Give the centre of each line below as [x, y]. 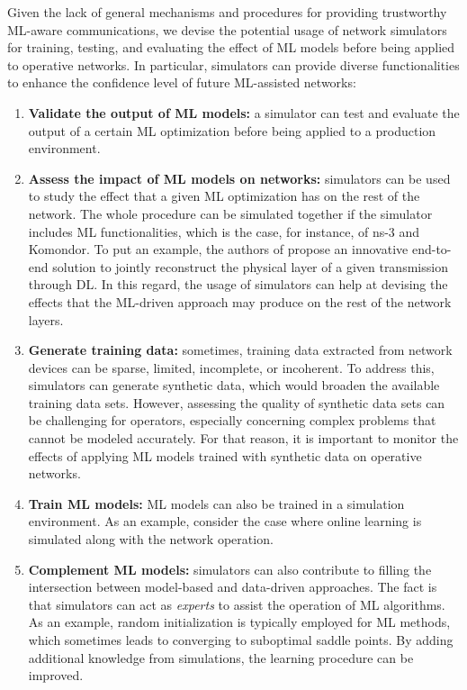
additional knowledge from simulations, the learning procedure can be [221, 657]
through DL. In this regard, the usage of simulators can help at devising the [238, 284]
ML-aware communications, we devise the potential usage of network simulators [227, 29]
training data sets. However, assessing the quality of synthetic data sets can [237, 402]
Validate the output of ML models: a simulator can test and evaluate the [244, 112]
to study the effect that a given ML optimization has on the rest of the [224, 196]
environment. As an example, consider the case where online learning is [225, 521]
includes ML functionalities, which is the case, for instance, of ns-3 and [224, 231]
